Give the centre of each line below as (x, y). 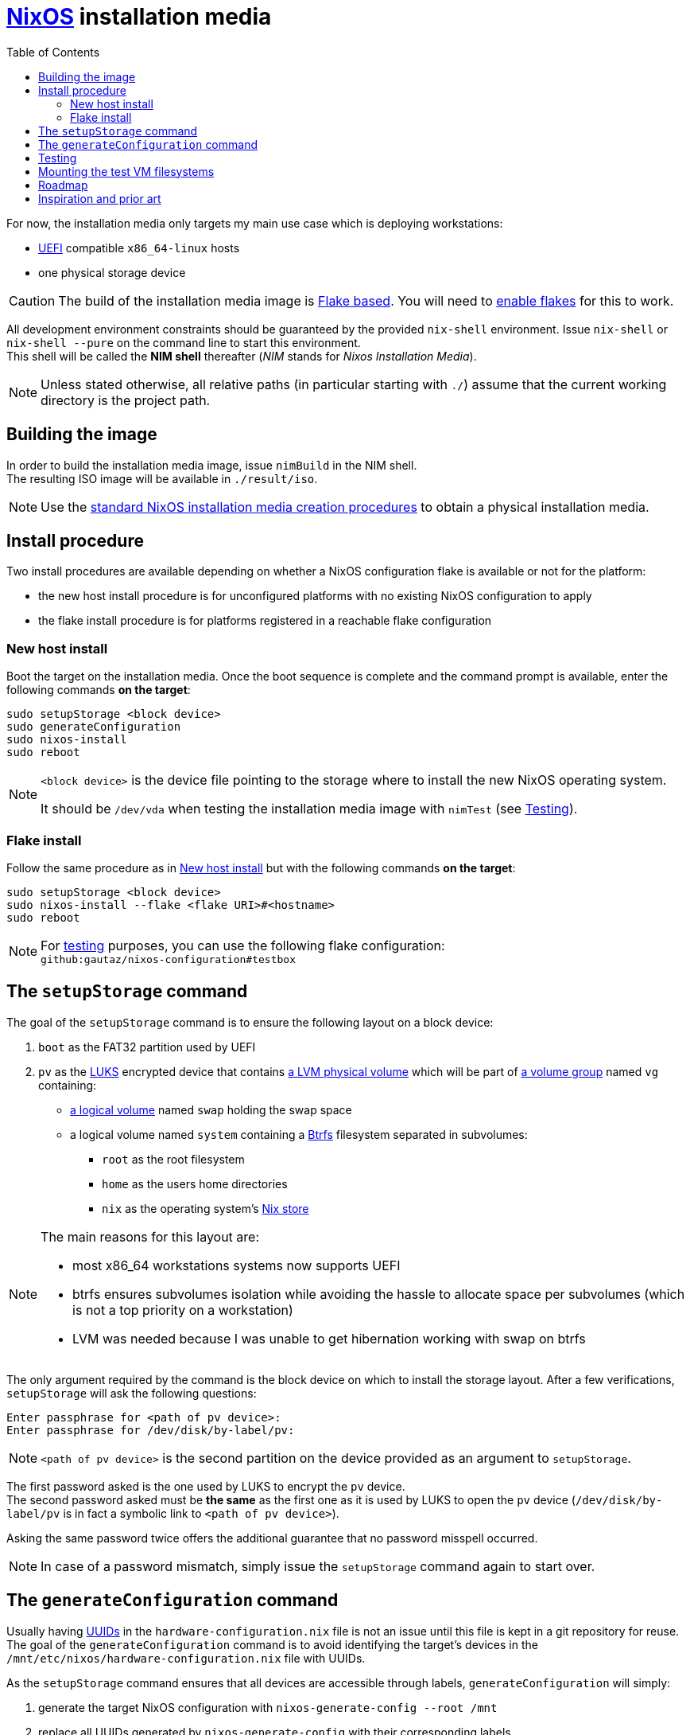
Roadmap (63, 185)
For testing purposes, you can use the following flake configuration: (243, 945)
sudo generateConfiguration (94, 727)
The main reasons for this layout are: (150, 1236)
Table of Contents (53, 52)
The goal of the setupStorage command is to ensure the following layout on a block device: (250, 1022)
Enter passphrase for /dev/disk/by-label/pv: (151, 1430)
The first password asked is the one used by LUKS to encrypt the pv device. (206, 1486)
